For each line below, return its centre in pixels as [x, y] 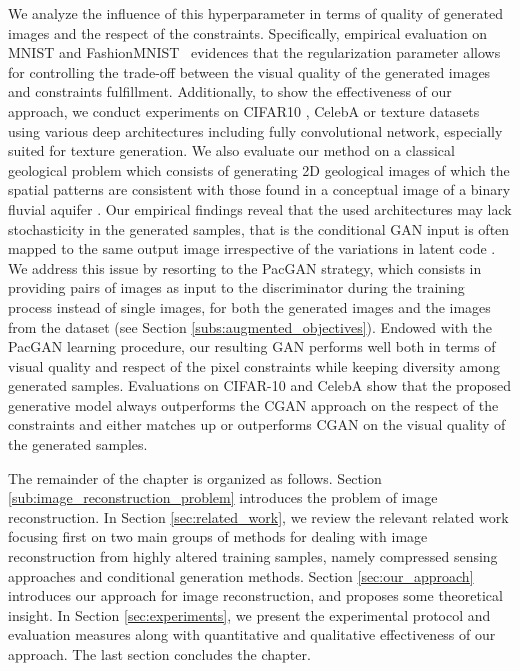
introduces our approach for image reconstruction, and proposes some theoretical [255, 595]
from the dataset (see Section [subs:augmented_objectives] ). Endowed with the [250, 326]
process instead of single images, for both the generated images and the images [249, 306]
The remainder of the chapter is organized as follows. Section [195, 477]
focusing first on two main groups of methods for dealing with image [218, 536]
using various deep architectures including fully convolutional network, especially [255, 130]
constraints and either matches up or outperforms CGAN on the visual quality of [257, 424]
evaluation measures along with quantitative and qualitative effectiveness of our [252, 634]
